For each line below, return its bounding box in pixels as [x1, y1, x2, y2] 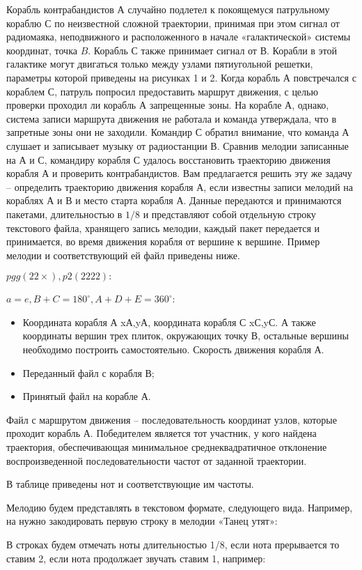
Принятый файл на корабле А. [22, 389, 151, 403]
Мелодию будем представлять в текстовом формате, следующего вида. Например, [6, 500, 353, 514]
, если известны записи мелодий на [203, 179, 353, 194]
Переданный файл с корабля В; [22, 365, 155, 380]
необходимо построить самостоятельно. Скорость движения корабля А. [22, 342, 324, 357]
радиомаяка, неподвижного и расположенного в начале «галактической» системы [6, 29, 351, 44]
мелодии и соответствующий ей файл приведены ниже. [6, 247, 240, 262]
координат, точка [6, 43, 77, 57]
